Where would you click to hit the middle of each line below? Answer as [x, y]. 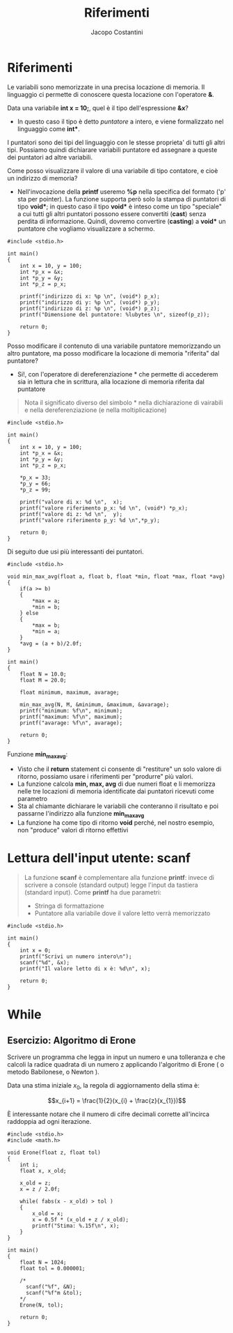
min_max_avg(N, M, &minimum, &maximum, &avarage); [95, 704]
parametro [32, 799]
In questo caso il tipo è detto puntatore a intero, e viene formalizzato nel [120, 121]
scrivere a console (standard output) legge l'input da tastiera [111, 885]
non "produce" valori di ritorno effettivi [73, 830]
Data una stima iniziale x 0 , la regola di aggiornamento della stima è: [104, 1087]
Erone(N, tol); [42, 1305]
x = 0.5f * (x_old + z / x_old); [81, 1220]
